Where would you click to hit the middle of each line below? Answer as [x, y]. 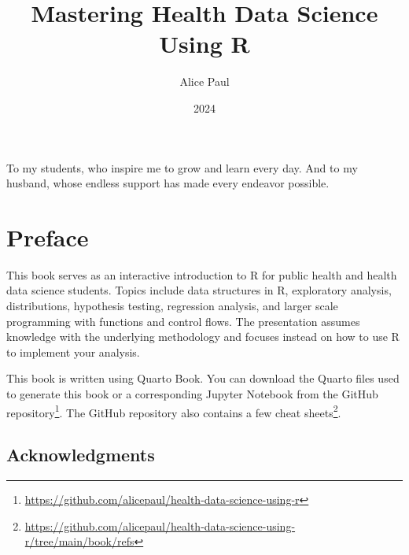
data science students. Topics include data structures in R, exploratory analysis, [199, 290]
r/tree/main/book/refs [79, 541]
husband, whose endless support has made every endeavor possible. [168, 183]
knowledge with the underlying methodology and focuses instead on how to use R [203, 337]
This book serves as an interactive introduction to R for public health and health [202, 274]
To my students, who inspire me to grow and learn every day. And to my [182, 167]
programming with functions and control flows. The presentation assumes [183, 321]
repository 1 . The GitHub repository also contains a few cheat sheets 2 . [174, 411]
